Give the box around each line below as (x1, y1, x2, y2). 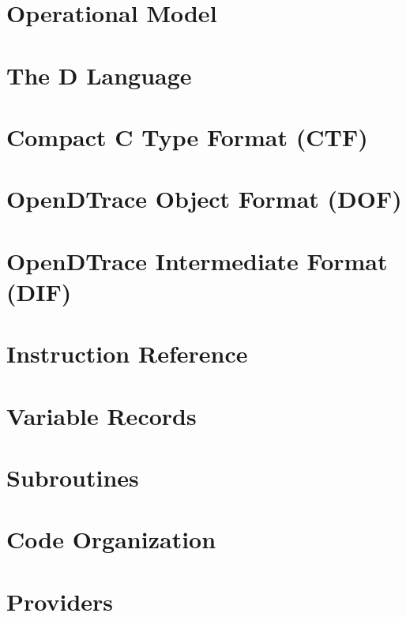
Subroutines (6, 461, 139, 493)
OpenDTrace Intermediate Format (6, 244, 388, 277)
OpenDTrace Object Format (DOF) (6, 182, 402, 215)
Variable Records (6, 399, 197, 431)
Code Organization (6, 523, 216, 555)
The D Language (6, 58, 192, 91)
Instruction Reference (6, 337, 248, 370)
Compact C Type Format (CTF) (6, 120, 368, 152)
